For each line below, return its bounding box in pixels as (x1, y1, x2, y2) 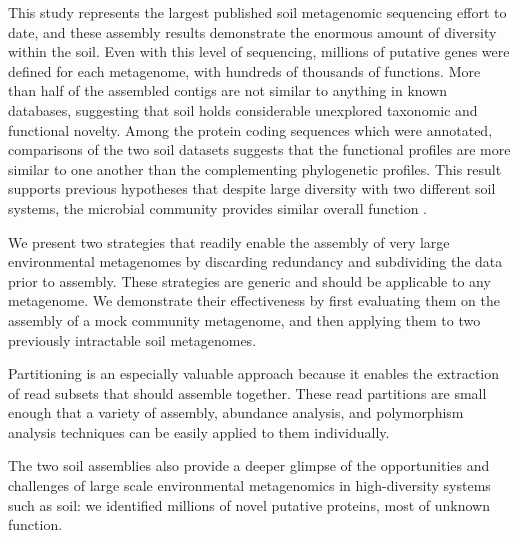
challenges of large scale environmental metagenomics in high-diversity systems (8, 475, 491, 496)
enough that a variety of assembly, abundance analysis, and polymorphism (8, 402, 464, 423)
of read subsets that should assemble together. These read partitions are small (8, 382, 487, 403)
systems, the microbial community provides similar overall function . (8, 197, 427, 218)
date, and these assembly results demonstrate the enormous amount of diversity (8, 21, 497, 42)
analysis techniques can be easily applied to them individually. (8, 421, 390, 442)
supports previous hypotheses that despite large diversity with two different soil (8, 178, 496, 199)
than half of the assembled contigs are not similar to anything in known (8, 80, 448, 101)
